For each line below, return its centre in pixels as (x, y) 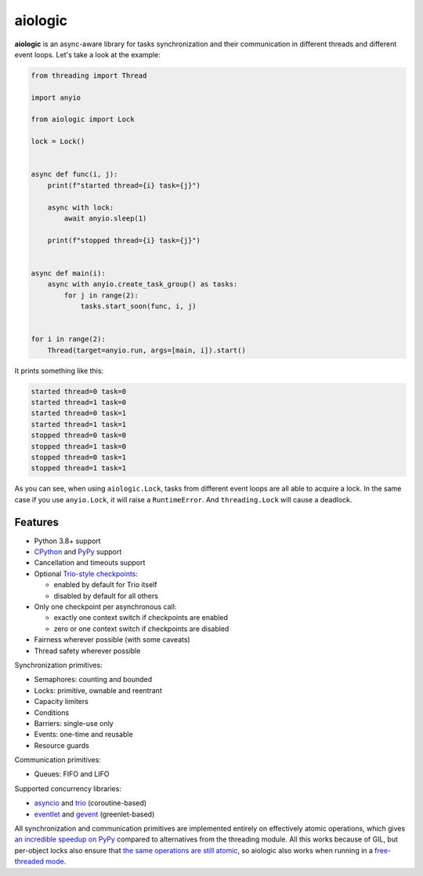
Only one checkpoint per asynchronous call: (105, 607)
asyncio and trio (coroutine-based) (90, 803)
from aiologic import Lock (83, 119)
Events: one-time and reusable (83, 735)
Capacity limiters (61, 702)
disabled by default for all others (106, 596)
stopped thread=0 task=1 (79, 457)
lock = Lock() (58, 142)
